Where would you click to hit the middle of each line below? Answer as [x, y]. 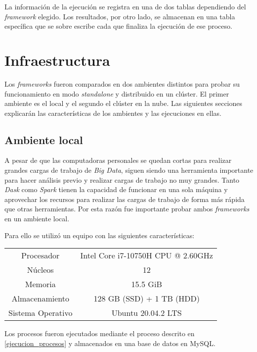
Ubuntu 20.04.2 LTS [147, 313]
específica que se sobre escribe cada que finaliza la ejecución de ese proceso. [118, 26]
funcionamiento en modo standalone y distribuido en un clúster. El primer [117, 93]
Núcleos [40, 270]
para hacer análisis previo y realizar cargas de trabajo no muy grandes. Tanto [122, 179]
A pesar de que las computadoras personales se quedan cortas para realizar [118, 160]
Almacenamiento [40, 299]
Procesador [41, 255]
